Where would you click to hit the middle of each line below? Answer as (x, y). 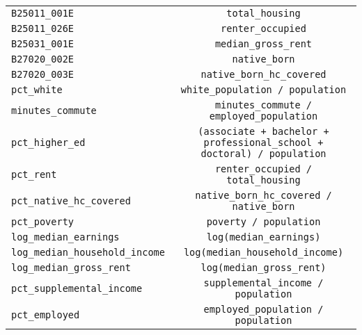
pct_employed (46, 315)
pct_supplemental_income (77, 288)
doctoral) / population (263, 154)
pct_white (37, 90)
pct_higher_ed (48, 142)
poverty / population (263, 222)
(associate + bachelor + (263, 131)
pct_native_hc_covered (71, 201)
